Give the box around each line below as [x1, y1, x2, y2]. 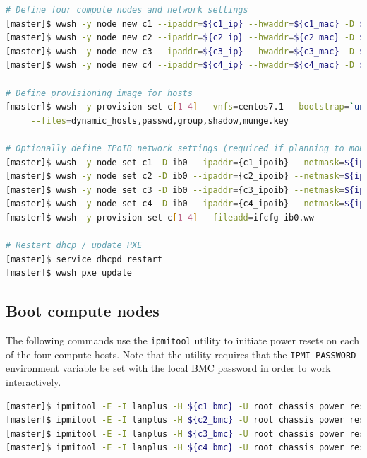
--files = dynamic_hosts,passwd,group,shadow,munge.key [30, 115, 289, 126]
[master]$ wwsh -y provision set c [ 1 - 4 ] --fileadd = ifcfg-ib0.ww [6, 212, 314, 223]
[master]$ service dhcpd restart [6, 254, 162, 264]
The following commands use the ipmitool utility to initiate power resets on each [6, 333, 359, 348]
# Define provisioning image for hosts [6, 88, 193, 98]
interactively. [6, 374, 61, 389]
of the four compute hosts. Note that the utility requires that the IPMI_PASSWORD [6, 346, 356, 361]
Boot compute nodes [6, 300, 160, 322]
